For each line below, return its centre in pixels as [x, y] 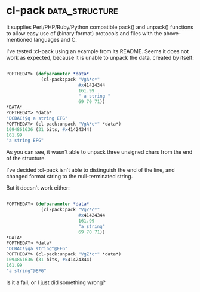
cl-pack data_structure [62, 10]
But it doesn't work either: [38, 188]
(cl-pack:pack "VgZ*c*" [70, 210]
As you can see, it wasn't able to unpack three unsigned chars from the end [99, 152]
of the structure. [26, 159]
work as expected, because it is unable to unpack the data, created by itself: [100, 57]
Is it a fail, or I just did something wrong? [56, 282]
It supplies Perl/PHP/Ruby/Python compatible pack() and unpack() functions [100, 27]
